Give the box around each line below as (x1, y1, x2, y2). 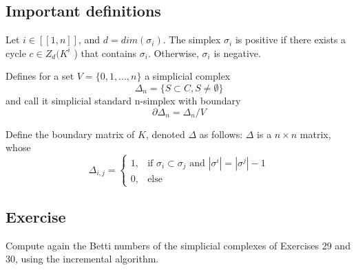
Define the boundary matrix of (6, 126, 135, 141)
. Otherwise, (147, 45, 199, 60)
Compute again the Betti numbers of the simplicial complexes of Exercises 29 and (6, 238, 350, 252)
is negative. (213, 45, 261, 60)
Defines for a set (6, 69, 74, 83)
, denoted (145, 126, 185, 141)
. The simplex (163, 32, 221, 47)
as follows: (199, 126, 243, 141)
